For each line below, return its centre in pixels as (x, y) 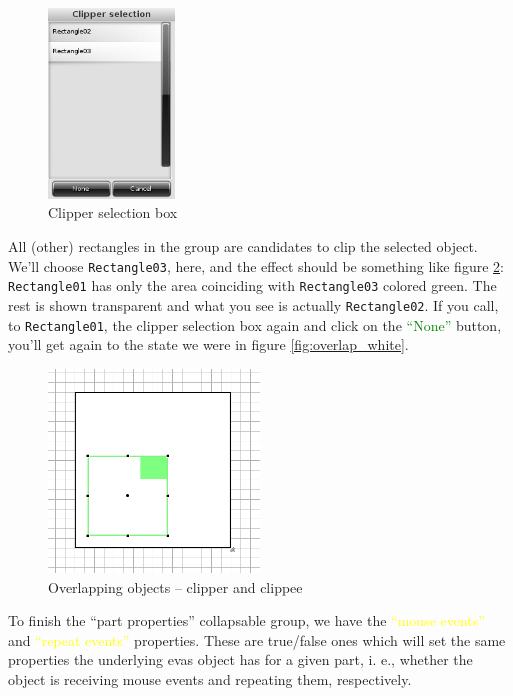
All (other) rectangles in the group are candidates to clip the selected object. (243, 245)
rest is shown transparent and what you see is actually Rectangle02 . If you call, (253, 304)
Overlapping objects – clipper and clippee (175, 586)
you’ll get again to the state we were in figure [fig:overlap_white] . (208, 344)
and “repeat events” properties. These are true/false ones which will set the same (257, 639)
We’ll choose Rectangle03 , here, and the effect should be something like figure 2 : (256, 265)
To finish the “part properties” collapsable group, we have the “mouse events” (246, 620)
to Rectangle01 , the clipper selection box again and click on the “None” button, (255, 324)
